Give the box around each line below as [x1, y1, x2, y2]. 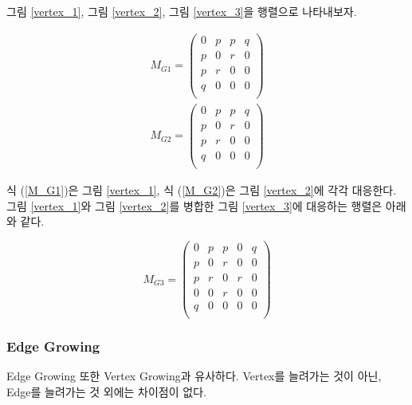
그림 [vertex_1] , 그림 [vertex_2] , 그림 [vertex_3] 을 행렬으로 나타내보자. [6, 3, 357, 19]
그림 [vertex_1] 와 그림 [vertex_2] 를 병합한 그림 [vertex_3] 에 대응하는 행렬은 [6, 197, 383, 214]
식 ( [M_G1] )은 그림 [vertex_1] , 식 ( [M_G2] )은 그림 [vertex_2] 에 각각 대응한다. [6, 182, 397, 199]
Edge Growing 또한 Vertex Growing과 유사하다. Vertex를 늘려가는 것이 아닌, [6, 368, 382, 384]
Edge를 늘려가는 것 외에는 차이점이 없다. [6, 383, 206, 399]
